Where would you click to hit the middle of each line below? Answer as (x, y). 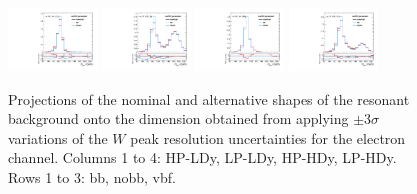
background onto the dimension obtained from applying (178, 118)
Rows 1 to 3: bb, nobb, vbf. (92, 176)
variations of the (58, 137)
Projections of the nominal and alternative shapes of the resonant (209, 98)
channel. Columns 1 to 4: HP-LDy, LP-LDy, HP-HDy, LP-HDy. (202, 157)
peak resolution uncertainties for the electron (268, 137)
